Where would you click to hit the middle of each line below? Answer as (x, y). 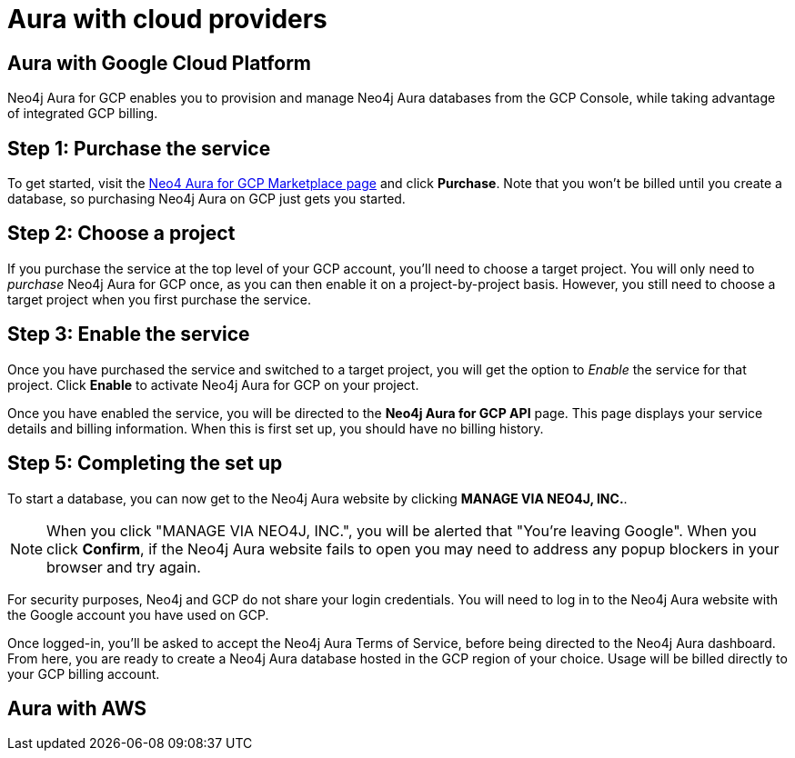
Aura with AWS (77, 708)
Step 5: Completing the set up (145, 464)
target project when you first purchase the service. (159, 299)
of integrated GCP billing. (83, 114)
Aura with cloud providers (167, 19)
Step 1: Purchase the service (139, 148)
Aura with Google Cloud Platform (160, 63)
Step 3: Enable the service (129, 334)
